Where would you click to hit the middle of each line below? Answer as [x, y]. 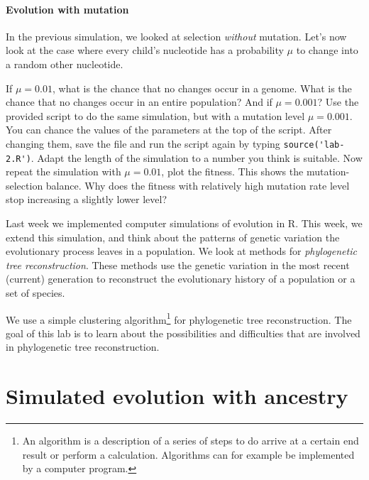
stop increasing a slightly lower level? [87, 199]
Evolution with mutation [67, 9]
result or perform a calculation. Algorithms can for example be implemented [188, 454]
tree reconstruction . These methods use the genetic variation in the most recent [178, 264]
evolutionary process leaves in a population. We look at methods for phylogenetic [181, 251]
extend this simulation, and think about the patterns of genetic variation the [173, 237]
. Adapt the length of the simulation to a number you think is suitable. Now [197, 157]
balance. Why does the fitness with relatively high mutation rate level [198, 185]
